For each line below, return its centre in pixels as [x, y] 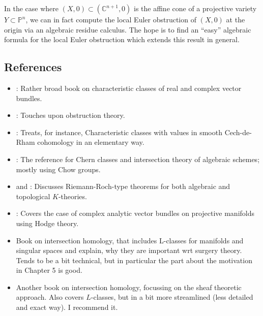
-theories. [72, 196]
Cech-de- [238, 132]
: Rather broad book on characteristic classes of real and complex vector [129, 88]
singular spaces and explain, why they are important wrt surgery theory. [129, 250]
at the [236, 19]
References [33, 67]
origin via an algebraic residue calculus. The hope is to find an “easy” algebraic [128, 29]
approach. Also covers [50, 297]
